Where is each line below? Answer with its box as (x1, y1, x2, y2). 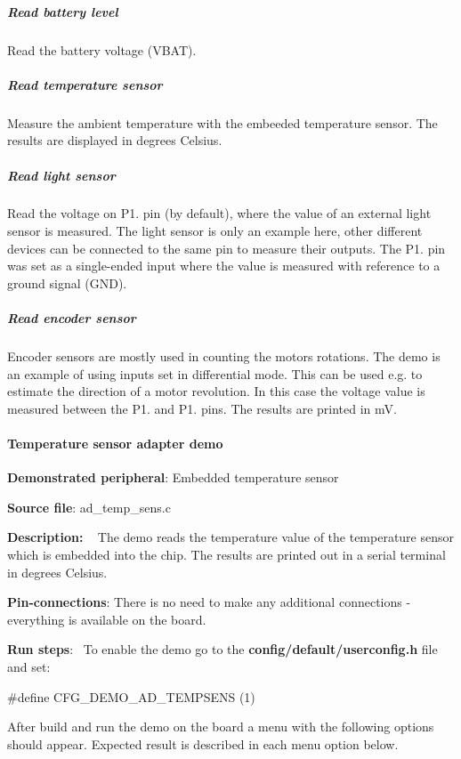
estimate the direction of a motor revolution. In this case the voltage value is (7, 382, 425, 400)
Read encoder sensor (7, 309, 136, 327)
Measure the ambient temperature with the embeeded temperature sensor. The (7, 113, 438, 132)
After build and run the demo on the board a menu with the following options (7, 717, 434, 736)
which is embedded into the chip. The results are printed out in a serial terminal (7, 545, 446, 563)
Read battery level (7, 2, 118, 20)
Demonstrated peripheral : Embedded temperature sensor (7, 468, 339, 487)
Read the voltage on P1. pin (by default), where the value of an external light (7, 204, 432, 222)
